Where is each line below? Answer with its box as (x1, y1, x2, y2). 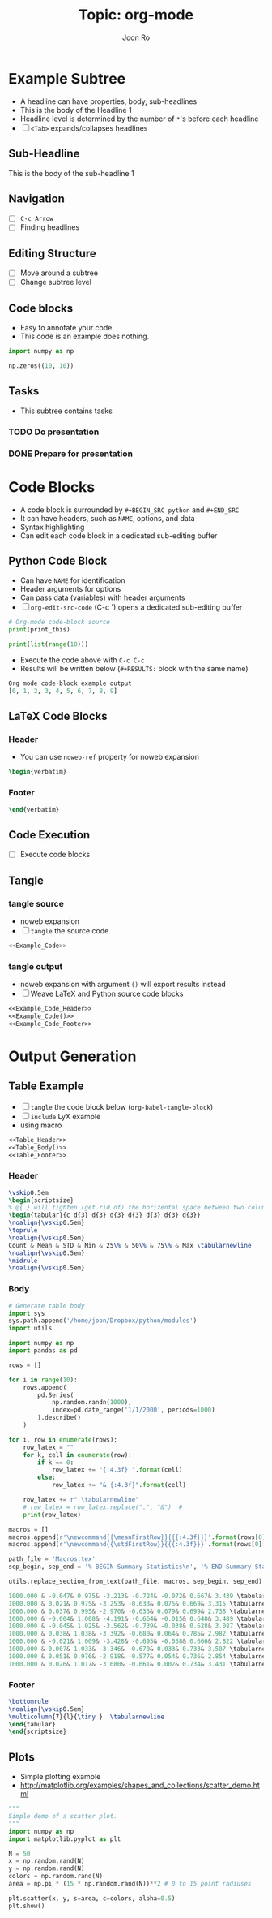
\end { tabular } (8, 1720, 57, 1728)
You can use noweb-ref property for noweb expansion (19, 752, 200, 762)
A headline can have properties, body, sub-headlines (19, 96, 198, 106)
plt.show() (8, 1902, 45, 1910)
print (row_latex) (23, 1511, 82, 1519)
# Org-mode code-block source (8, 619, 111, 627)
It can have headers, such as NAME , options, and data (19, 513, 196, 523)
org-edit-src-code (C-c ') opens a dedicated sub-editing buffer (30, 602, 243, 612)
